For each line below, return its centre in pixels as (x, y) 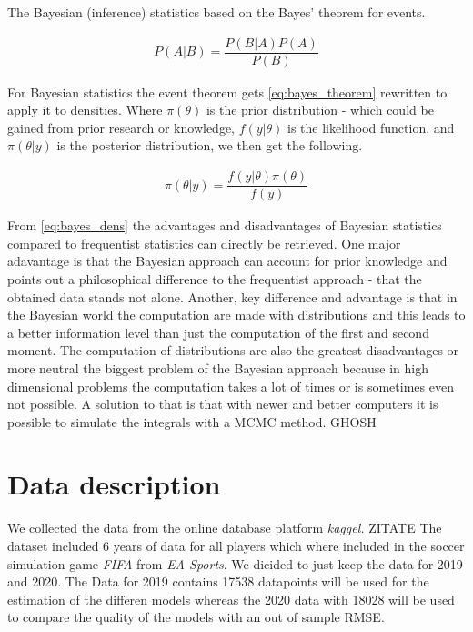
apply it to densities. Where (85, 110)
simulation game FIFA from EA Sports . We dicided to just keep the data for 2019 (235, 563)
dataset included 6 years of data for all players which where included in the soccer (236, 545)
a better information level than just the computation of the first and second (218, 332)
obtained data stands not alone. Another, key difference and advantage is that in (232, 296)
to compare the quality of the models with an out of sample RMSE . (196, 617)
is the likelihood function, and (371, 127)
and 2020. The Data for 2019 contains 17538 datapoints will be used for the (218, 581)
